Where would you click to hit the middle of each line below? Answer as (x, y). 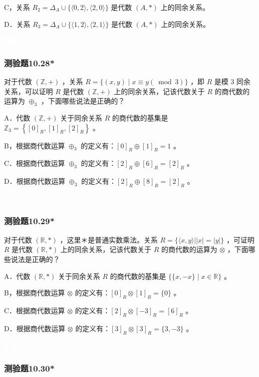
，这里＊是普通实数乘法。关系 (109, 239)
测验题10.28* (29, 63)
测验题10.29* (29, 221)
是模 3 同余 (232, 81)
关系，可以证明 (28, 91)
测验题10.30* (29, 368)
